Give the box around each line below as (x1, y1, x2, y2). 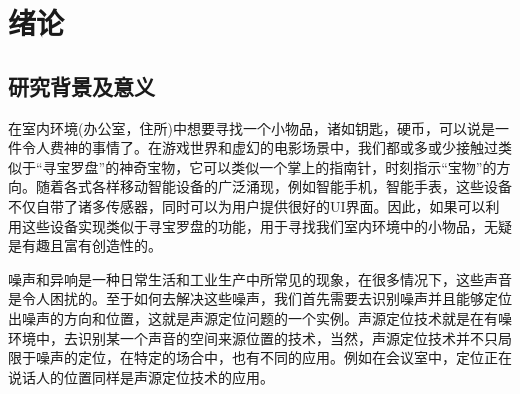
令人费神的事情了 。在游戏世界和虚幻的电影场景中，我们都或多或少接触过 (21, 137, 498, 158)
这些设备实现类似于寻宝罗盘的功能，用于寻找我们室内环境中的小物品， (21, 215, 484, 236)
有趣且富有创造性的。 (21, 235, 162, 256)
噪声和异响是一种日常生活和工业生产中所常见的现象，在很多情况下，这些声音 (8, 268, 512, 289)
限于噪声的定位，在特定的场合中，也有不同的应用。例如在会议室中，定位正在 (8, 347, 512, 368)
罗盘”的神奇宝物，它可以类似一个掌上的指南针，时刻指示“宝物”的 (70, 156, 497, 177)
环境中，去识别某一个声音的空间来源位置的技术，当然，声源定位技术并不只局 (8, 327, 512, 348)
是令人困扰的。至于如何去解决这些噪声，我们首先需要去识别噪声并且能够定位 (8, 288, 512, 309)
